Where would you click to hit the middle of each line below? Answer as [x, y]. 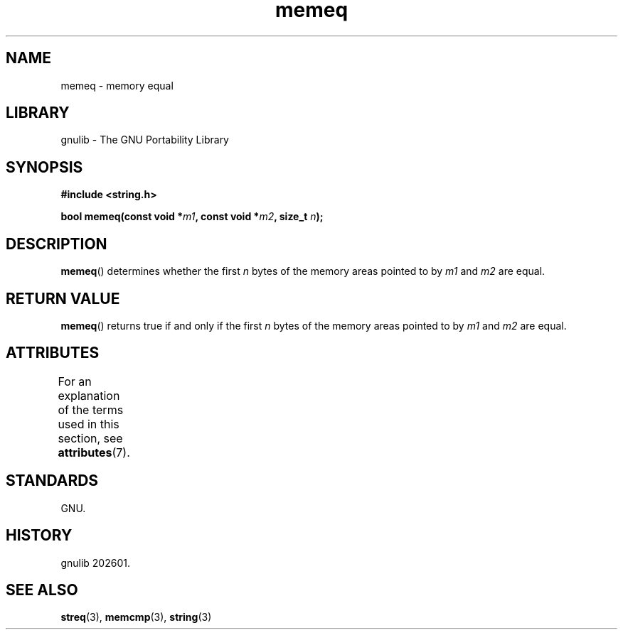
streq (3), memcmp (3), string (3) [136, 617]
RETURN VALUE [63, 298]
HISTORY [39, 536]
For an [75, 381]
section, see [90, 438]
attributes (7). [94, 452]
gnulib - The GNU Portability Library [145, 140]
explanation [89, 395]
